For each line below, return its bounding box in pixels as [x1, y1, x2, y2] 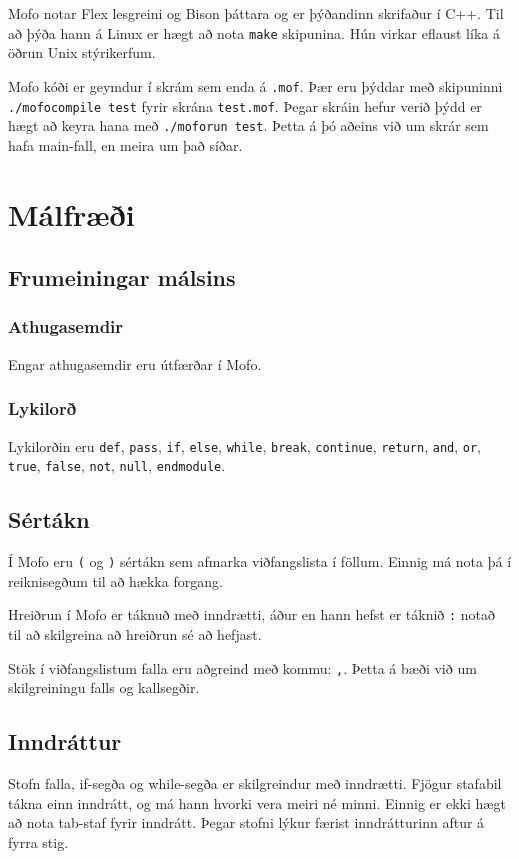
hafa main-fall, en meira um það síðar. [8, 134, 243, 155]
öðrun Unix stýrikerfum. [8, 42, 156, 63]
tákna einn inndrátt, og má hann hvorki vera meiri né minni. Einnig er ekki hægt [8, 792, 506, 813]
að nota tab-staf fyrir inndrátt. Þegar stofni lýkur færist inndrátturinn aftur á [8, 812, 485, 833]
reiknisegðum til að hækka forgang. [8, 570, 223, 591]
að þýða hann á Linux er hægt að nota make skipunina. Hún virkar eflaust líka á [8, 22, 500, 43]
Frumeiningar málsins [8, 262, 236, 293]
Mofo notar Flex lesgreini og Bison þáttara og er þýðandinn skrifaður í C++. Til [8, 3, 504, 23]
